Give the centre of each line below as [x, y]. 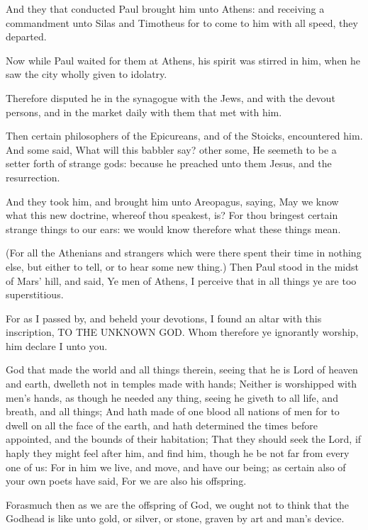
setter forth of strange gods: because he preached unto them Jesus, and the [169, 163]
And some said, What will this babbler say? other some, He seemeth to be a [171, 149]
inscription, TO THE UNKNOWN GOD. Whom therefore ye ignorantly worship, [182, 332]
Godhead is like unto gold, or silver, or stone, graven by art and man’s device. [175, 518]
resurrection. [33, 177]
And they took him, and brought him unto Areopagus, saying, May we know [172, 201]
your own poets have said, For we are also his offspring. [126, 481]
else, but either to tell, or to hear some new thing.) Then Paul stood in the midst [182, 266]
